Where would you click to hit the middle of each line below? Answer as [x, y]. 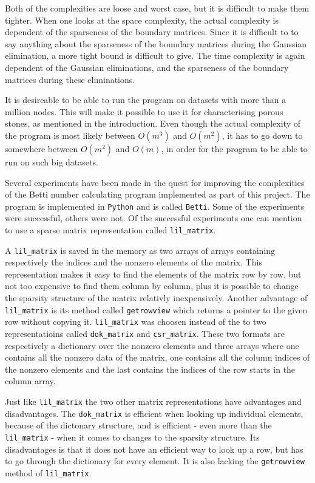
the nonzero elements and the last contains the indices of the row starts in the [150, 369]
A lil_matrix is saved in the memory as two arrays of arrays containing [140, 250]
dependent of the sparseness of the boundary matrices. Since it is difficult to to [152, 32]
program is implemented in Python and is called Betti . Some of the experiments [155, 206]
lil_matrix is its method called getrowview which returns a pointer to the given [156, 309]
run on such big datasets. [52, 162]
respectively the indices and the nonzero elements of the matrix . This [134, 262]
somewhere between [42, 148]
